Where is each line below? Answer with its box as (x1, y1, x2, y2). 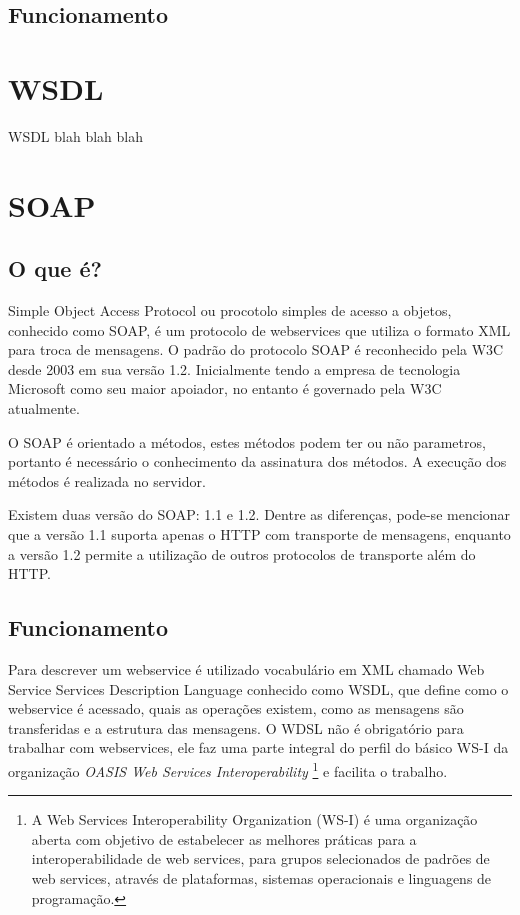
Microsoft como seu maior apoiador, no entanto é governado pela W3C (8, 378, 442, 399)
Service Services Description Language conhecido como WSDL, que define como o (8, 678, 509, 699)
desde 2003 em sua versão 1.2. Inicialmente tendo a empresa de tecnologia (8, 358, 461, 379)
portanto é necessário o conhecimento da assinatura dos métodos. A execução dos (8, 451, 507, 472)
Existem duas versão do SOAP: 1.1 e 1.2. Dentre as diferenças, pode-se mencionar (8, 504, 511, 525)
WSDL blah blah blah (8, 125, 143, 146)
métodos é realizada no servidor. (8, 470, 206, 491)
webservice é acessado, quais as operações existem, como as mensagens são (8, 698, 464, 719)
